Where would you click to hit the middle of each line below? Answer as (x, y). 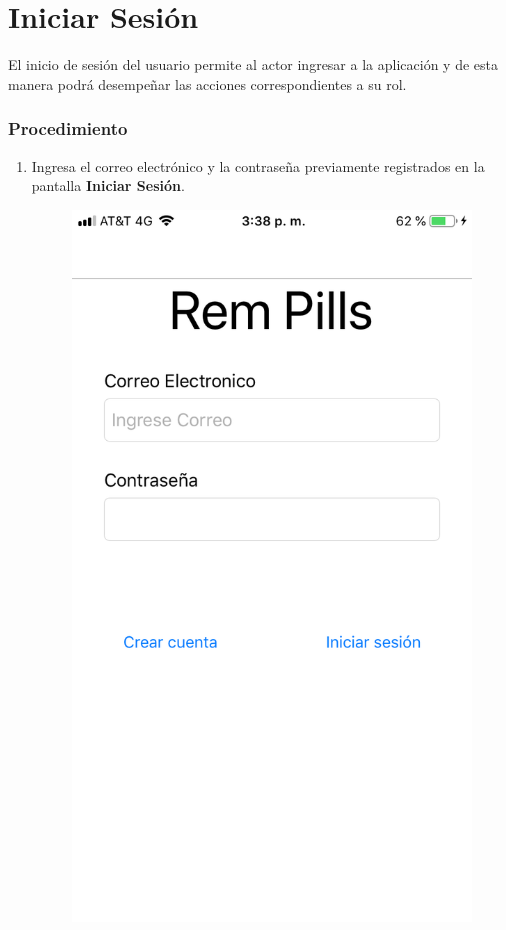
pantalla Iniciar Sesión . (108, 185)
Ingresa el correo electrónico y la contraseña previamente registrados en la (258, 165)
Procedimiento (68, 128)
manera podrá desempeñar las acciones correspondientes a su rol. (207, 83)
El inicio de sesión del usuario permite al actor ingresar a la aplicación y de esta (253, 64)
